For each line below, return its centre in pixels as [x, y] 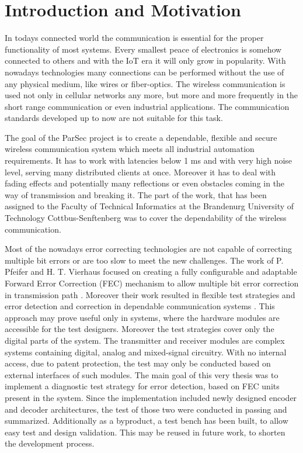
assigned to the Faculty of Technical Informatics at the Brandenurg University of [149, 206]
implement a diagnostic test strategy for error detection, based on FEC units [142, 386]
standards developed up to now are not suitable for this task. [114, 118]
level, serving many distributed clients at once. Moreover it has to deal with [140, 172]
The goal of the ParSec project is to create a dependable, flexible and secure [141, 137]
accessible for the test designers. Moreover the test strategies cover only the [140, 329]
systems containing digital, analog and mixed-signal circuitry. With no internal [146, 352]
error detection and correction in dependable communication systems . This [140, 306]
